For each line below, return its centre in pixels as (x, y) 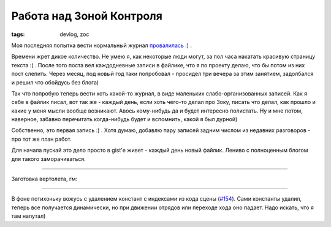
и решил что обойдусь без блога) (55, 82)
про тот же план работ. (41, 139)
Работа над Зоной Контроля (87, 16)
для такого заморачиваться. (48, 158)
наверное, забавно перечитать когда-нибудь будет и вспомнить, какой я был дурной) (124, 119)
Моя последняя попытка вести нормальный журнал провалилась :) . (102, 45)
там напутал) (29, 216)
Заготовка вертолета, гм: (44, 179)
